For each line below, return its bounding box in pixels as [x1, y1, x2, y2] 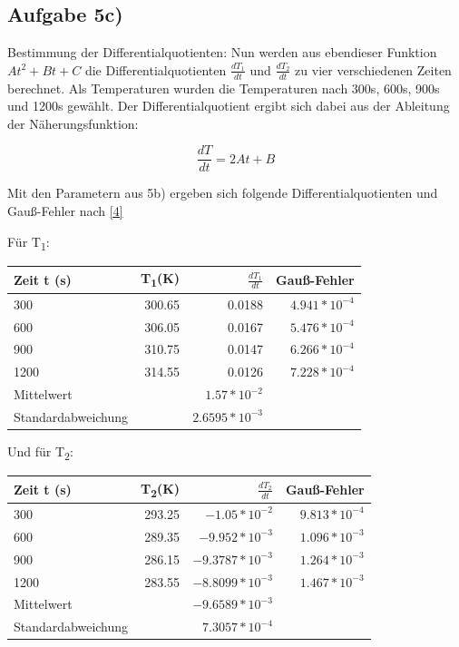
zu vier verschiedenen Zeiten [295, 60, 452, 79]
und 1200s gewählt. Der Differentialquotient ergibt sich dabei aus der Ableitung [7, 96, 450, 115]
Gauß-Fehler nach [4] [7, 201, 123, 221]
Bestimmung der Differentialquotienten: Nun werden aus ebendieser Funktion [7, 43, 437, 62]
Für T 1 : [7, 231, 50, 253]
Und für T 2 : [7, 441, 73, 463]
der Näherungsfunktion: [7, 113, 139, 132]
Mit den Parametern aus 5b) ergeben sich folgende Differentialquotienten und [7, 183, 438, 202]
